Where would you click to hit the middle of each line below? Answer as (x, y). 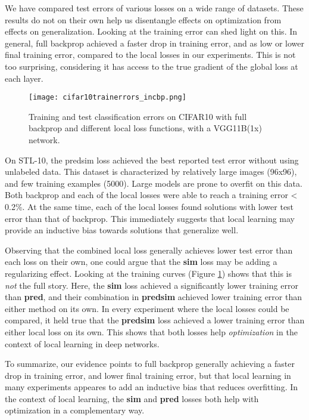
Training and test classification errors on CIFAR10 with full (138, 116)
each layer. (24, 78)
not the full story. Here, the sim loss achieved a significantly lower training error (152, 285)
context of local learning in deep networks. (82, 343)
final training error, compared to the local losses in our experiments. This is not (150, 55)
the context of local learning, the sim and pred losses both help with (132, 398)
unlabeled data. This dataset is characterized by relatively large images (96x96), (151, 172)
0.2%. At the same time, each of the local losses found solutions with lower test (149, 206)
